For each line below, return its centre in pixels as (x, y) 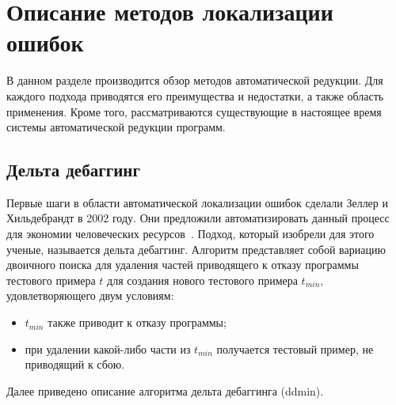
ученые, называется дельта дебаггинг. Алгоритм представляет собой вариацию (196, 249)
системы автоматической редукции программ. (116, 127)
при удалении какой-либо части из (108, 348)
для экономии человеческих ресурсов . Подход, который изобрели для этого (190, 234)
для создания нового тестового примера (202, 280)
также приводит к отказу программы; (137, 322)
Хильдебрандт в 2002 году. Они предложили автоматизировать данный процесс (198, 218)
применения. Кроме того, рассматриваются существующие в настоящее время (194, 111)
